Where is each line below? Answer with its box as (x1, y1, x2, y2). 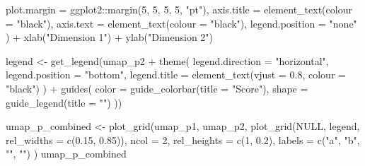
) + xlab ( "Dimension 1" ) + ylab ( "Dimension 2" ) (6, 30, 214, 45)
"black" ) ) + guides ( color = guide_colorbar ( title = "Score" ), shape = (6, 81, 308, 95)
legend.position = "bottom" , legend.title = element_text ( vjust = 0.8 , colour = (6, 67, 346, 82)
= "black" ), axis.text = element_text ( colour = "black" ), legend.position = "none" (6, 16, 357, 30)
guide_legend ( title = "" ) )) (6, 95, 122, 109)
